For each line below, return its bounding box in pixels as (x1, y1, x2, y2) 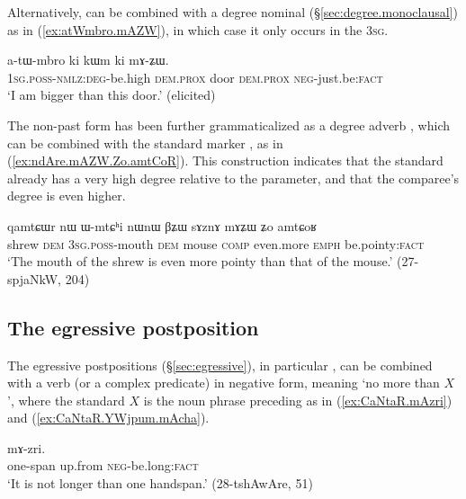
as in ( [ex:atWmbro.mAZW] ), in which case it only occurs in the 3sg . (7, 20, 389, 39)
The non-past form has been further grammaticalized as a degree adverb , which (7, 115, 450, 134)
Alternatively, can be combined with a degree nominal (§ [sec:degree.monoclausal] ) (7, 3, 458, 21)
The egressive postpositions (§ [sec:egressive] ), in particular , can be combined (7, 355, 433, 374)
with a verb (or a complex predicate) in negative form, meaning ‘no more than (7, 373, 440, 392)
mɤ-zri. (7, 438, 46, 457)
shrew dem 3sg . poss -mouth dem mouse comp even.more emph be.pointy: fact (7, 234, 425, 253)
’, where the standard (7, 390, 125, 409)
